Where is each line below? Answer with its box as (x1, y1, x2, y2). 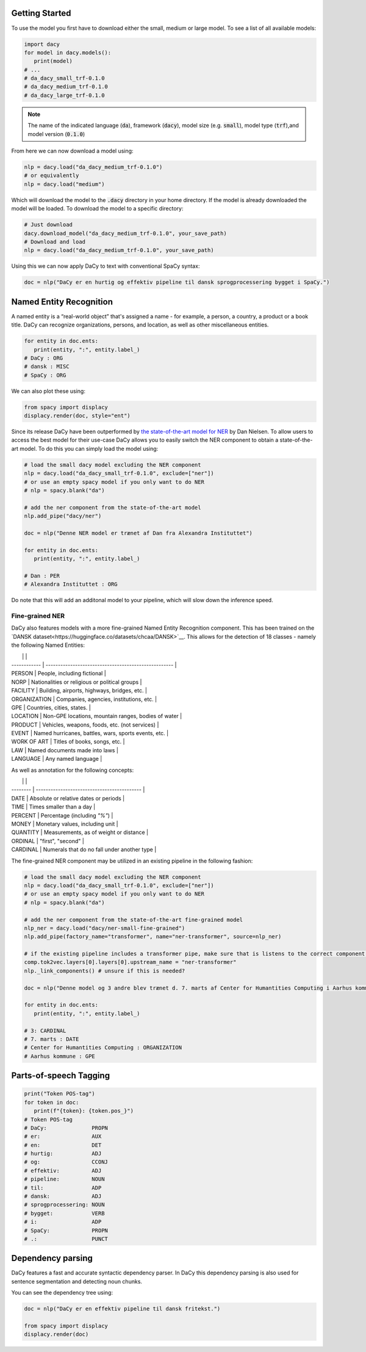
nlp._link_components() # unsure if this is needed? (24, 967, 185, 974)
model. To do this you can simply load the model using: (19, 445, 159, 452)
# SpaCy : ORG (24, 372, 66, 378)
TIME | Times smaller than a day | (11, 803, 96, 811)
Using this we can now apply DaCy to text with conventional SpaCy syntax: (11, 262, 200, 270)
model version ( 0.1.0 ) (27, 130, 85, 137)
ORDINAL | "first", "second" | (11, 837, 85, 844)
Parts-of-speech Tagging (11, 1071, 110, 1081)
